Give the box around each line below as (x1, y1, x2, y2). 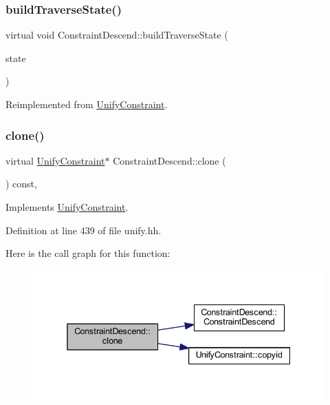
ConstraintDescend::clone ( (113, 153, 226, 167)
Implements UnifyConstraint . (5, 200, 129, 214)
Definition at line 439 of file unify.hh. (5, 222, 162, 237)
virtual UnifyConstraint (5, 153, 105, 167)
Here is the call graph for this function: (5, 246, 170, 260)
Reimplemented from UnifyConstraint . (5, 97, 168, 111)
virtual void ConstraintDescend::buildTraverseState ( (5, 28, 228, 42)
